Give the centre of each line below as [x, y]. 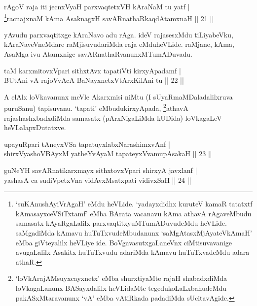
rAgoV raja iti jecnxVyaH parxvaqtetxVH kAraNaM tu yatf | [97, 6]
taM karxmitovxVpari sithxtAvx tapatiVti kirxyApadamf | [92, 70]
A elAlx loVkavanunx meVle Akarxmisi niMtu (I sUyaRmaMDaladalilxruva [118, 96]
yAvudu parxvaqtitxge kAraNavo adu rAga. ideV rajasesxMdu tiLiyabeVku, [119, 34]
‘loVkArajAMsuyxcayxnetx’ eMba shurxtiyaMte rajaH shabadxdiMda [121, 278]
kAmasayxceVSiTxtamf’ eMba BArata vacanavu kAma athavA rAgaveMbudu [133, 213]
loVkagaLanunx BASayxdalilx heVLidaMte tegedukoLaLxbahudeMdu [121, 288]
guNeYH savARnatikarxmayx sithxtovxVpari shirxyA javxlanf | [101, 170]
